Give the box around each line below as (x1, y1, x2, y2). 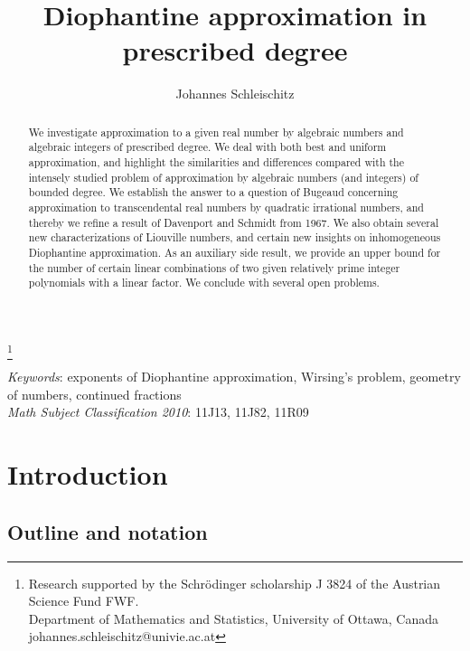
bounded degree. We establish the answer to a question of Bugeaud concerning (28, 184, 399, 200)
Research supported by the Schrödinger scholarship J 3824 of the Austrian (28, 573, 441, 592)
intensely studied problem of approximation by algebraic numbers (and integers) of (28, 169, 418, 184)
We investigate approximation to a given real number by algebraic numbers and (28, 124, 404, 139)
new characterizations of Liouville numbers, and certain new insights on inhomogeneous (28, 230, 441, 245)
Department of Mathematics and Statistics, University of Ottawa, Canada (28, 609, 439, 627)
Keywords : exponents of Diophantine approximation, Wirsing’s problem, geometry (7, 367, 461, 386)
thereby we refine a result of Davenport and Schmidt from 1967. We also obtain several (28, 214, 439, 230)
